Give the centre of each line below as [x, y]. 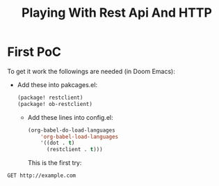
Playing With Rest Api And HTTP [117, 13]
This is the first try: [55, 163]
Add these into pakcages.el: [57, 84]
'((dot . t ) [58, 143]
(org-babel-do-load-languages [72, 130]
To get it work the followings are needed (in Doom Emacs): [91, 71]
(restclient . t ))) [74, 150]
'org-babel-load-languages [80, 137]
